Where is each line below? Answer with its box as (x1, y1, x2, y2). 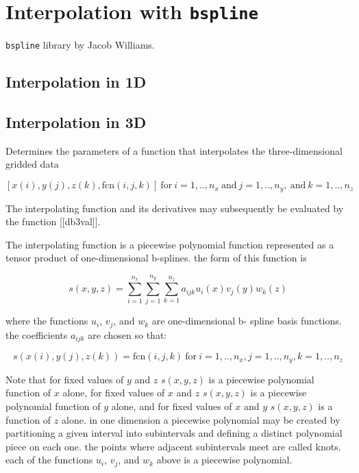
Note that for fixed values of (5, 372, 124, 386)
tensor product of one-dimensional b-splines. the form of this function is (5, 251, 307, 265)
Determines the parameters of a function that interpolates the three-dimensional (5, 143, 343, 157)
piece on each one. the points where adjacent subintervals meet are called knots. (5, 439, 341, 453)
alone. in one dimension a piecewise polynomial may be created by (61, 412, 341, 426)
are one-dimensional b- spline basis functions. (151, 314, 342, 328)
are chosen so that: (88, 327, 167, 342)
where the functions (5, 314, 88, 328)
